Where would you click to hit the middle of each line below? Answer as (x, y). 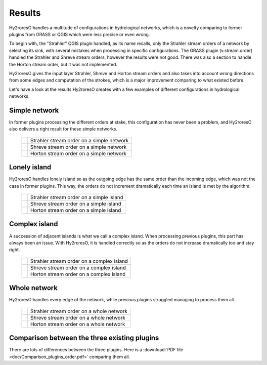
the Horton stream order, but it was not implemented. (63, 64)
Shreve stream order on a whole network (78, 318)
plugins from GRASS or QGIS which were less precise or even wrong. (80, 34)
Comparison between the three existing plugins (84, 338)
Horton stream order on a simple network (78, 153)
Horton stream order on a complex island (78, 274)
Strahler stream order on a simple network (79, 140)
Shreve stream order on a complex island (78, 268)
